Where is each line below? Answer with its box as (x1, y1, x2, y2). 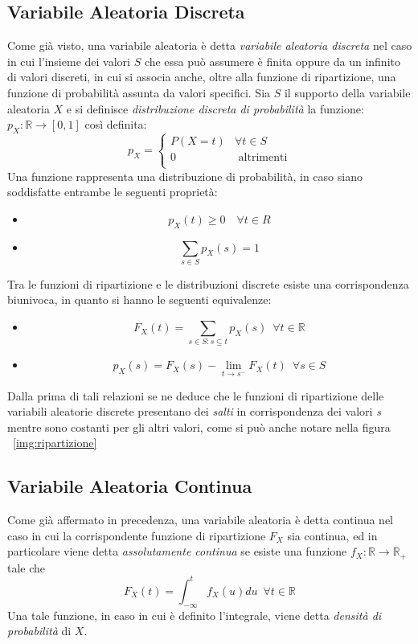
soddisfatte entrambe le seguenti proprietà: (7, 183, 218, 200)
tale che (7, 559, 46, 576)
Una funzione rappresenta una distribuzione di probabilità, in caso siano (7, 167, 363, 184)
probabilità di (7, 622, 72, 639)
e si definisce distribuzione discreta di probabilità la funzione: (66, 100, 364, 117)
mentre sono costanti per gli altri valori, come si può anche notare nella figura (7, 418, 391, 435)
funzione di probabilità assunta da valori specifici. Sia (7, 84, 271, 100)
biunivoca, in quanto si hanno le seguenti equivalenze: (7, 291, 272, 308)
